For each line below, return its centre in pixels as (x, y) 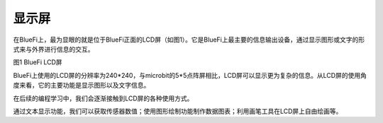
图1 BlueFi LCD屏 (38, 62)
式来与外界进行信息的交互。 (54, 49)
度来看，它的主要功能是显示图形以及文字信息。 (82, 86)
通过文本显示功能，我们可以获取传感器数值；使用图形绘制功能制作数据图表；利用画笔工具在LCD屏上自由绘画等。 (178, 111)
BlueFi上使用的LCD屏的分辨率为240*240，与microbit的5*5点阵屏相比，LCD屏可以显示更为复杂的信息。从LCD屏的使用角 (190, 75)
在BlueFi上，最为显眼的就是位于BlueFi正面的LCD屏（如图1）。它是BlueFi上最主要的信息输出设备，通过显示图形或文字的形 (189, 40)
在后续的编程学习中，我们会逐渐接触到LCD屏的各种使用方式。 (103, 98)
